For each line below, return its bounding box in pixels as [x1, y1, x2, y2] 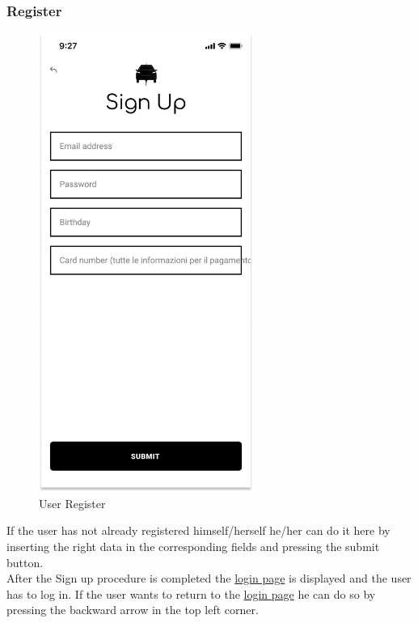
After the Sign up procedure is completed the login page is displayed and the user [6, 570, 412, 587]
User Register [39, 494, 106, 511]
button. [6, 553, 44, 570]
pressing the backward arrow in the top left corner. [6, 601, 259, 618]
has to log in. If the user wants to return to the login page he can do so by [6, 585, 376, 602]
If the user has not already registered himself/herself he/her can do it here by [6, 522, 391, 539]
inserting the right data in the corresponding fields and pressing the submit [6, 537, 380, 554]
